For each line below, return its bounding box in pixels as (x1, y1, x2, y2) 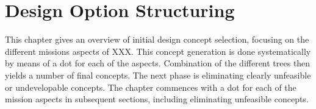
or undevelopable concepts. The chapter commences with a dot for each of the (5, 80, 296, 93)
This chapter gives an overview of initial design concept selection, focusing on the (5, 33, 309, 46)
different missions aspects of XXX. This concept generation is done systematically (5, 44, 311, 57)
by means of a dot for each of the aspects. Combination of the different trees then (5, 57, 311, 69)
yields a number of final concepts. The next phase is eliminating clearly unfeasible (5, 68, 311, 81)
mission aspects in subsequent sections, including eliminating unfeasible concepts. (5, 93, 309, 105)
